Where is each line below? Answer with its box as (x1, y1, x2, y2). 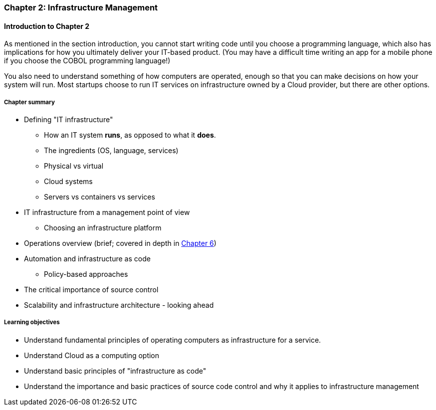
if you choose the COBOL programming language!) (4, 56, 171, 65)
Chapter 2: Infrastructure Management (4, 2, 158, 12)
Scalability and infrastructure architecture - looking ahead (24, 301, 214, 309)
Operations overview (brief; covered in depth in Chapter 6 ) (24, 239, 217, 247)
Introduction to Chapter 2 (4, 21, 90, 30)
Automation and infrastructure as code (24, 254, 151, 263)
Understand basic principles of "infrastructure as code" (24, 366, 207, 375)
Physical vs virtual (44, 162, 104, 170)
